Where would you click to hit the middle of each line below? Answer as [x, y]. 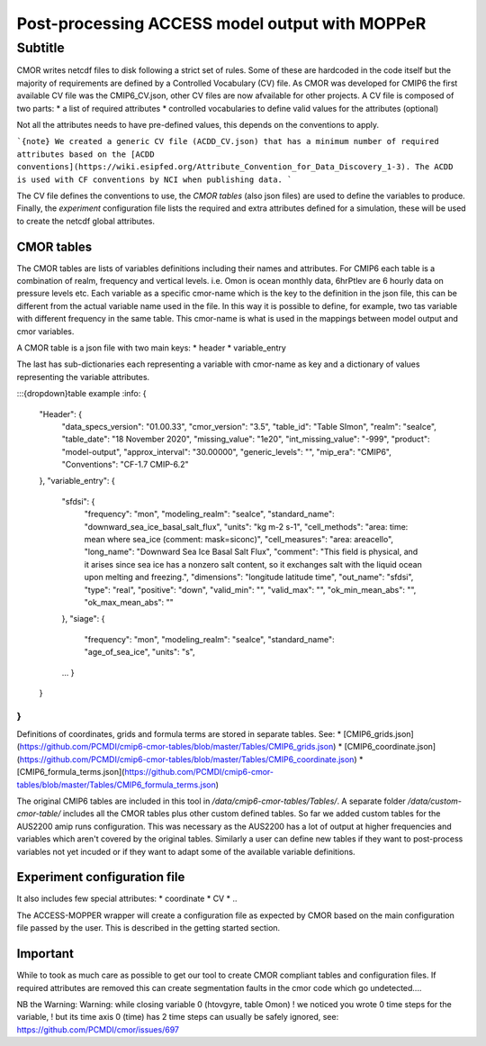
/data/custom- [435, 801]
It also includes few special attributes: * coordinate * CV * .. [127, 899]
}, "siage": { [83, 619]
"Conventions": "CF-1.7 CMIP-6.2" [125, 465]
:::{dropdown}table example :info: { [81, 394]
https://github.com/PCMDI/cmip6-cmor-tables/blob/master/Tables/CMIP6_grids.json [176, 747]
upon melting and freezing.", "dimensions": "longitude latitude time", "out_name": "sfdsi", [249, 578]
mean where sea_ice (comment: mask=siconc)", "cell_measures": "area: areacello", [239, 540]
